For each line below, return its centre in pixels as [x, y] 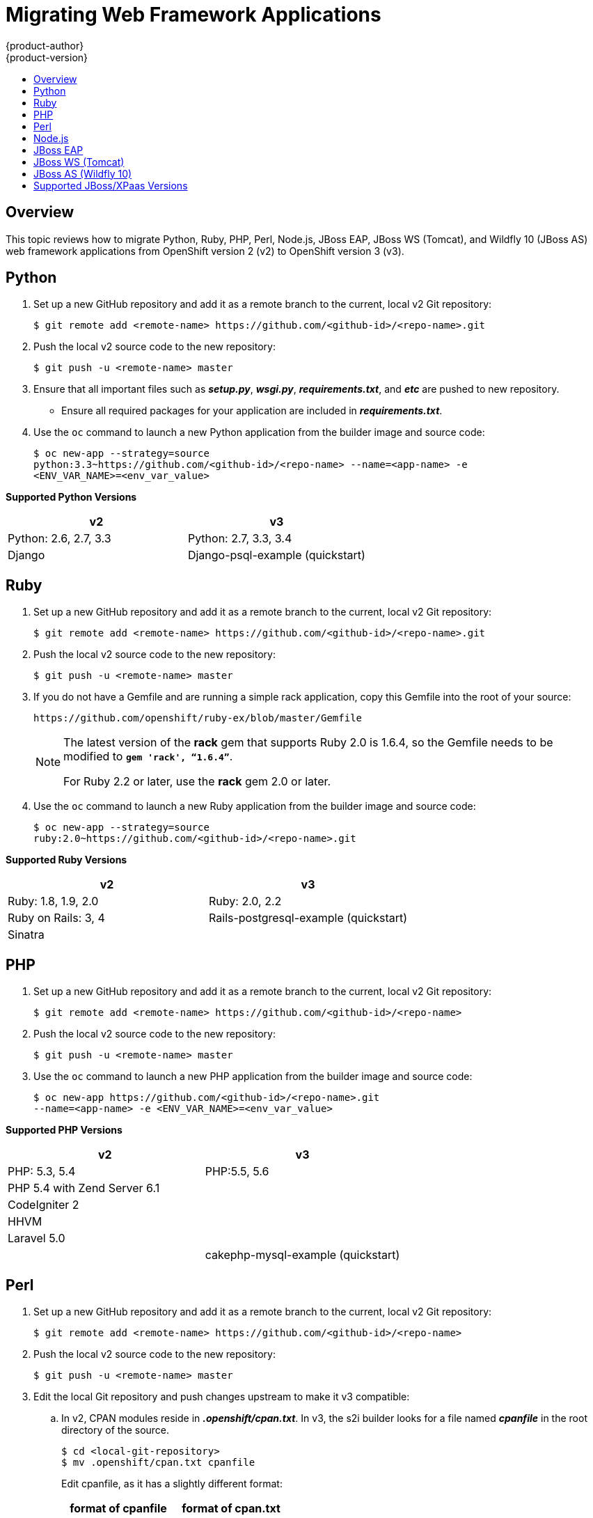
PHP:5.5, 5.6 [237, 1172]
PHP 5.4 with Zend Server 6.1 [84, 1188]
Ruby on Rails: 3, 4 [56, 918]
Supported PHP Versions [64, 1130]
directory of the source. [116, 1430]
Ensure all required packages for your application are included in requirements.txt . [252, 411]
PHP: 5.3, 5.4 [42, 1172]
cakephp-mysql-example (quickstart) [302, 1255]
